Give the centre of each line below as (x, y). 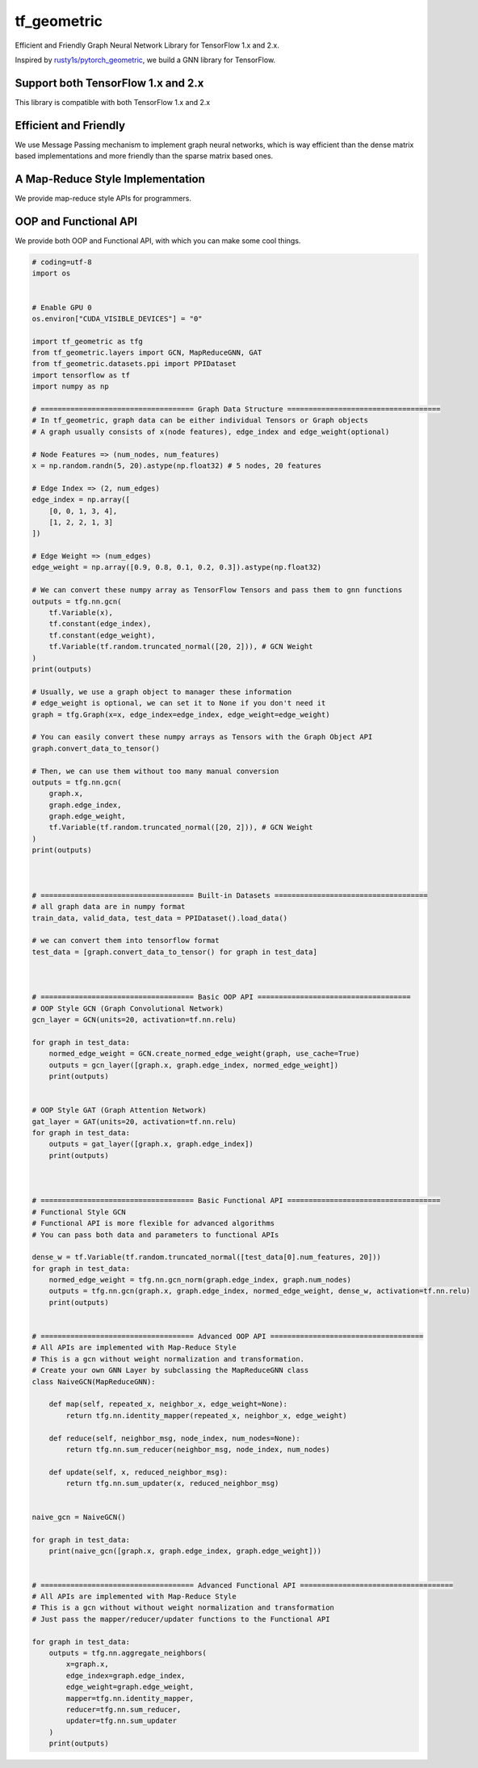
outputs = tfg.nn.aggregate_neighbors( (128, 1653)
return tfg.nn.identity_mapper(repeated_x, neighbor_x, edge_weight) (206, 1415)
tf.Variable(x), (81, 613)
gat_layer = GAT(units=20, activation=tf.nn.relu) (134, 1122)
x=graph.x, (87, 1664)
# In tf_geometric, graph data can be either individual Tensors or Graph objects (200, 421)
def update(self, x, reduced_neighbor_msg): (138, 1472)
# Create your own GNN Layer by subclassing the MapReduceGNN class (170, 1370)
